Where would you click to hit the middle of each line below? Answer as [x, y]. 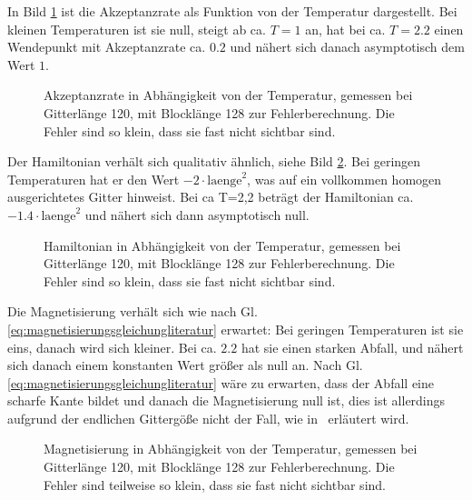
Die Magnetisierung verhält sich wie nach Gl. [133, 311]
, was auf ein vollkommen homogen [344, 179]
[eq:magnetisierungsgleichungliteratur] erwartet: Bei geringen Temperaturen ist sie [236, 329]
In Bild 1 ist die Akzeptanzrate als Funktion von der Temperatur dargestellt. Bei [232, 11]
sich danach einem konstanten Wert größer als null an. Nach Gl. [185, 365]
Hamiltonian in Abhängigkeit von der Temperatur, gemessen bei [222, 245]
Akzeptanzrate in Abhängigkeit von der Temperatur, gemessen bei [228, 95]
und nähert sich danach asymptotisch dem [347, 47]
